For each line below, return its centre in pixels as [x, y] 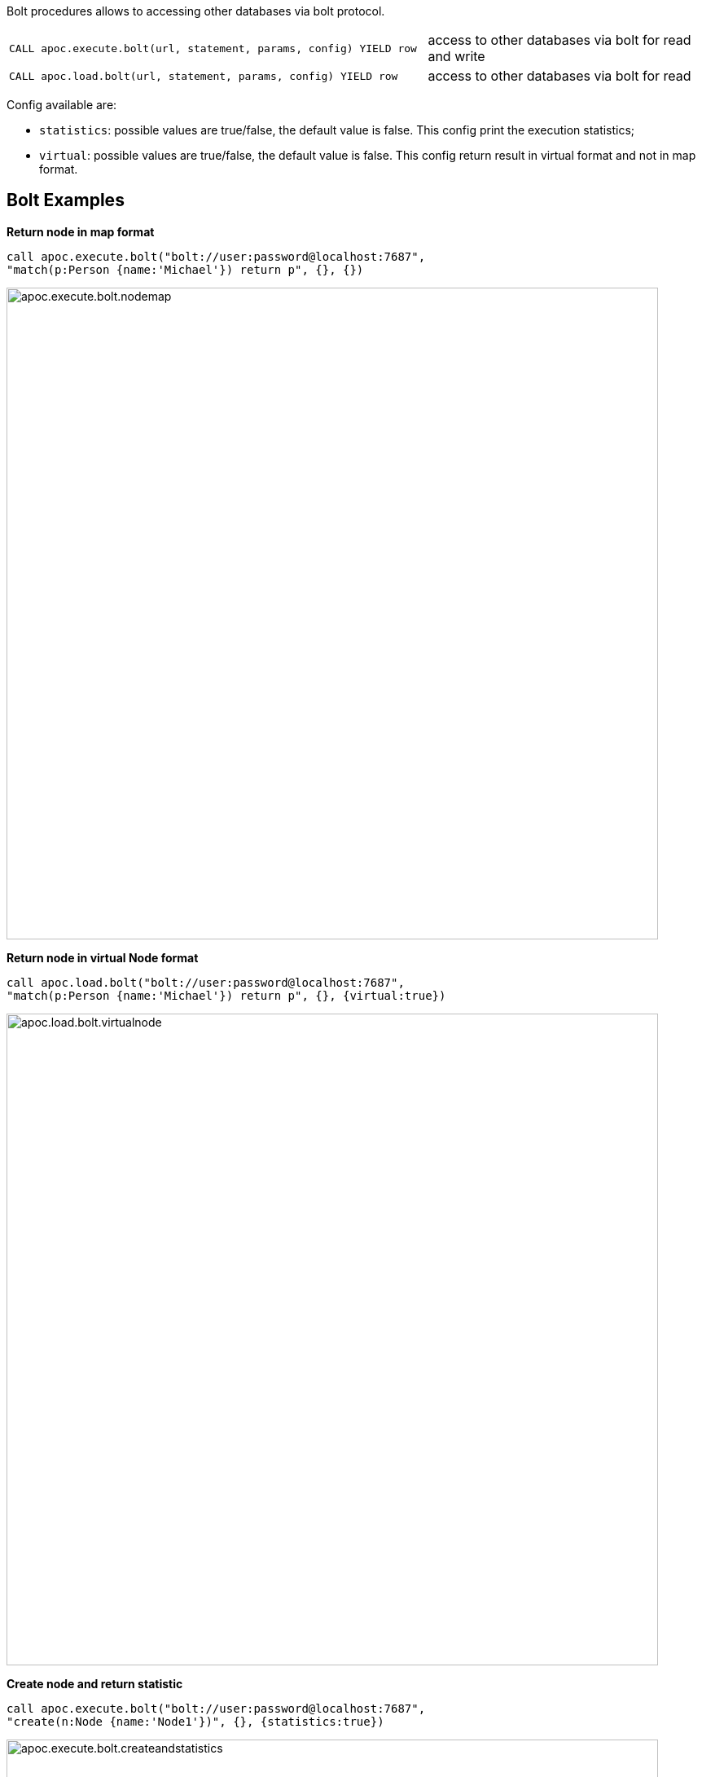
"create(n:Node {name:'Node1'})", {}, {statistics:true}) [195, 1721]
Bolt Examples [66, 200]
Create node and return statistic [95, 1683]
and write [456, 56]
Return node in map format [81, 231]
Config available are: [62, 105]
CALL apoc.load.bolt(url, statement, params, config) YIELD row [204, 76]
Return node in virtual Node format [103, 957]
